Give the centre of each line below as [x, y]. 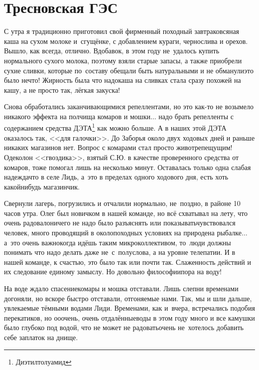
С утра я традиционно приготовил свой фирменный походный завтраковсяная [122, 31]
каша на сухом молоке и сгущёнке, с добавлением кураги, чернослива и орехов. [126, 41]
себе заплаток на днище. [41, 337]
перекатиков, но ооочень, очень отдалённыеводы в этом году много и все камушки [129, 317]
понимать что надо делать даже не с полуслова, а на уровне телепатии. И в [120, 252]
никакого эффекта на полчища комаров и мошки [77, 116]
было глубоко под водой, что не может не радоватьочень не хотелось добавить [124, 327]
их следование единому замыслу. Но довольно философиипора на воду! [113, 272]
